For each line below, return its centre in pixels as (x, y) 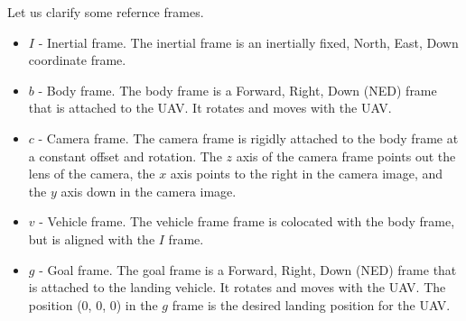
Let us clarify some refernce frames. (106, 12)
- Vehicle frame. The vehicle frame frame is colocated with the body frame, (247, 221)
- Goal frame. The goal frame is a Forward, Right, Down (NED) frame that (248, 269)
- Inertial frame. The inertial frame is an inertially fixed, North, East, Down (248, 42)
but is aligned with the (92, 238)
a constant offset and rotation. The (125, 156)
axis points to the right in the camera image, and (307, 174)
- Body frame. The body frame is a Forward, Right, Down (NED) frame (238, 90)
